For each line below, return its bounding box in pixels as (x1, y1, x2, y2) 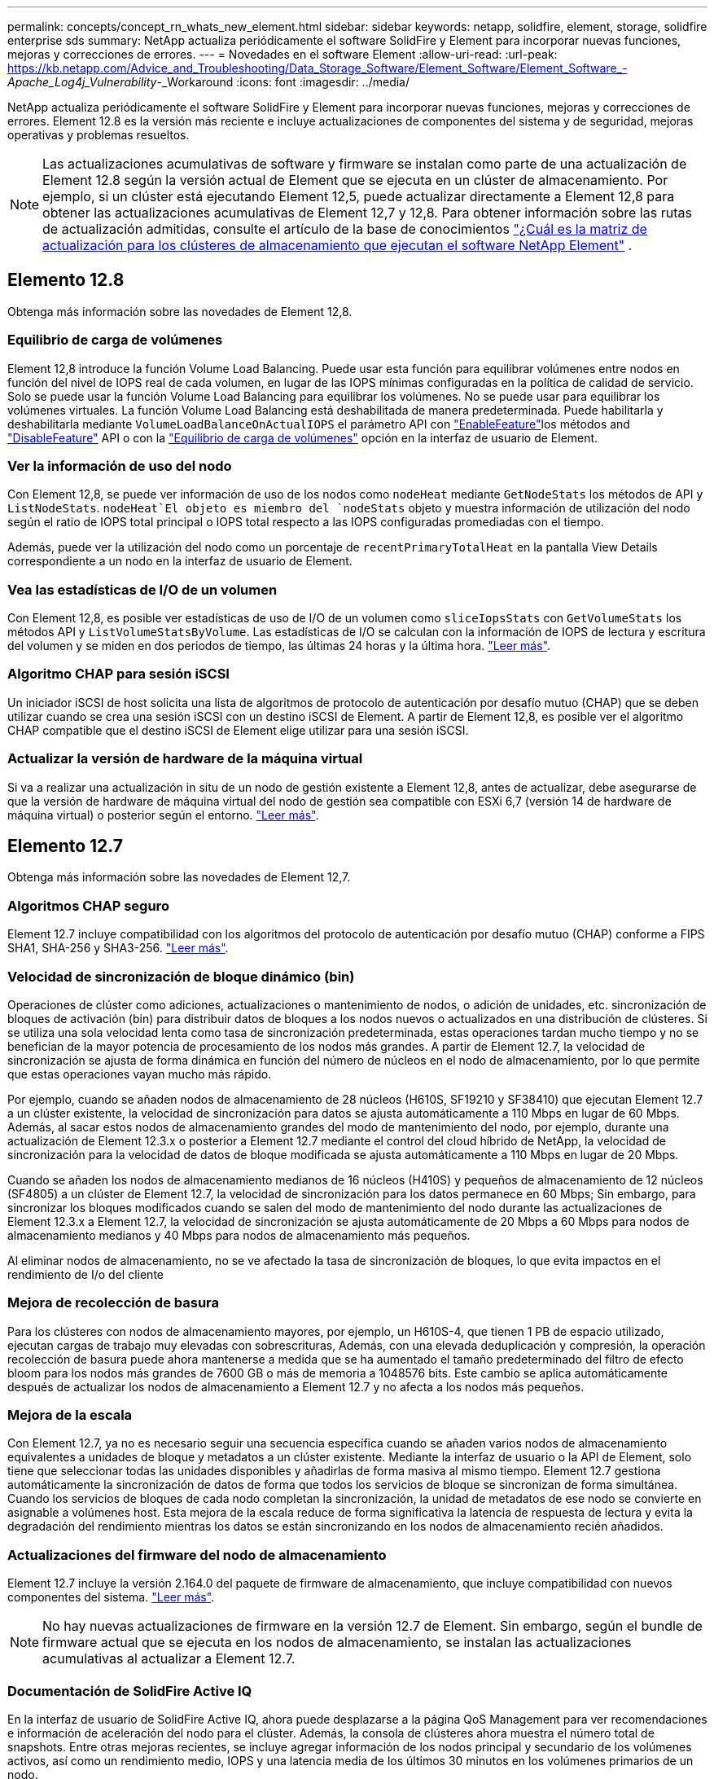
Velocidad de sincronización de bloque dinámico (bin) (7, 968, 355, 985)
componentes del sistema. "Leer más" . (7, 1590, 215, 1605)
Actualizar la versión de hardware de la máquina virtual (7, 750, 363, 767)
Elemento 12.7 (7, 836, 124, 857)
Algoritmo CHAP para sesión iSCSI (7, 665, 230, 683)
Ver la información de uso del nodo (7, 457, 232, 474)
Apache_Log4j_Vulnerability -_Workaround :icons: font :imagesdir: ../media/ (7, 75, 410, 89)
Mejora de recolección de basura (7, 1294, 220, 1311)
